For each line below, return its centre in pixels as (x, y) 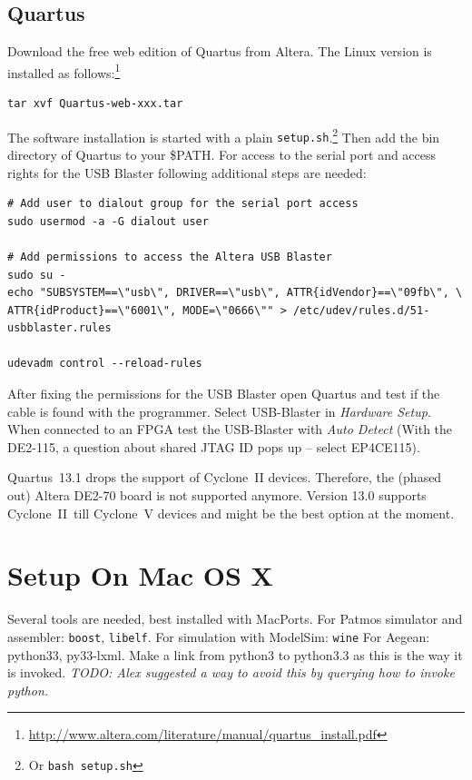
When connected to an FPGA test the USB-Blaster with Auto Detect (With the (230, 429)
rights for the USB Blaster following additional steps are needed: (187, 172)
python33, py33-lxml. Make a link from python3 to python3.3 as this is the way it (235, 654)
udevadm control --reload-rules (105, 364)
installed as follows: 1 (64, 71)
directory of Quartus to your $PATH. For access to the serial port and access (222, 154)
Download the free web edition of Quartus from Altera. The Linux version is (220, 51)
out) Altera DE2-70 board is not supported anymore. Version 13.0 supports (217, 495)
